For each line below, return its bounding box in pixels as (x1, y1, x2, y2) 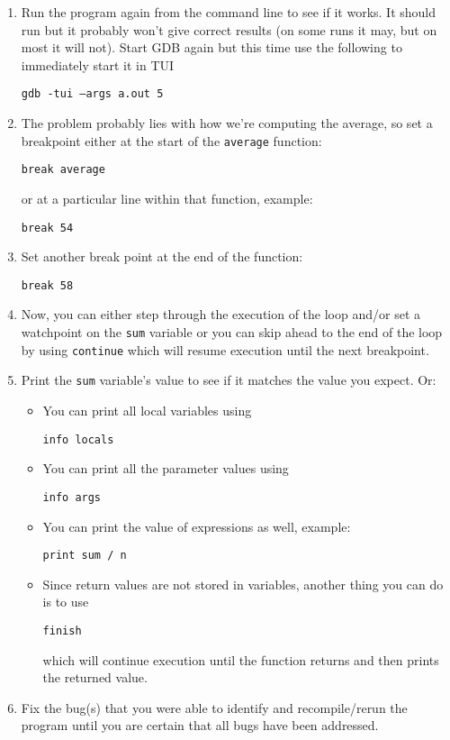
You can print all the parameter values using (42, 459, 289, 478)
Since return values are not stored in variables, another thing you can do (42, 574, 444, 593)
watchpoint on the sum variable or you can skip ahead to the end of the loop (21, 323, 443, 342)
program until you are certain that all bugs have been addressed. (21, 716, 379, 735)
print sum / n (42, 549, 127, 562)
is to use (42, 592, 89, 611)
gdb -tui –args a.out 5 (21, 87, 164, 101)
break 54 (21, 221, 74, 234)
